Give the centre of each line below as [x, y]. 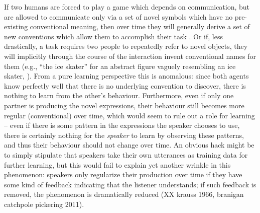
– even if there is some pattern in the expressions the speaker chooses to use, [122, 125]
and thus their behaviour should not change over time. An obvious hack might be [129, 145]
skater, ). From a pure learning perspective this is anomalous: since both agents [126, 76]
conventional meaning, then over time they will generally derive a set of [140, 26]
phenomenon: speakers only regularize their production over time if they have [123, 174]
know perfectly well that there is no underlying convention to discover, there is [125, 85]
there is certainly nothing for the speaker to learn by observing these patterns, [124, 135]
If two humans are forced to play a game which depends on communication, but [127, 7]
